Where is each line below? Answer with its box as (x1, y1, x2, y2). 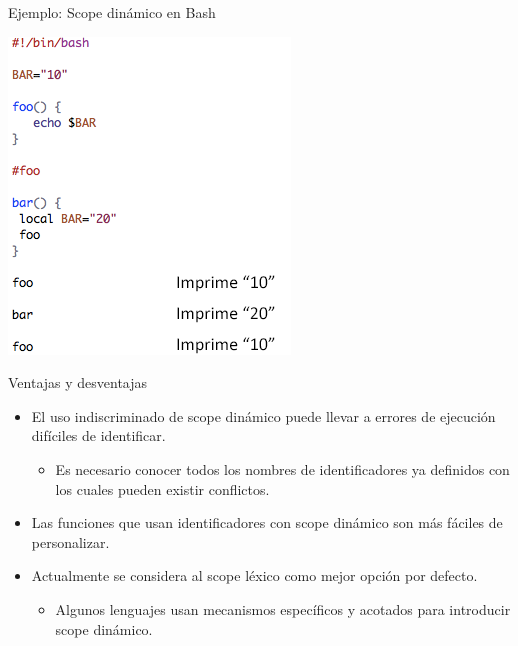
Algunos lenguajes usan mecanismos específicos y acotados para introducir (55, 598, 511, 619)
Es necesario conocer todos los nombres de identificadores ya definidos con (55, 458, 510, 479)
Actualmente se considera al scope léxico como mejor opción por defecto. (31, 565, 478, 586)
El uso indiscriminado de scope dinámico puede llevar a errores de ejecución (31, 405, 496, 426)
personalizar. (31, 531, 110, 552)
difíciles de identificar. (31, 425, 166, 446)
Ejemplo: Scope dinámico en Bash (8, 2, 216, 22)
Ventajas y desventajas (8, 372, 148, 393)
